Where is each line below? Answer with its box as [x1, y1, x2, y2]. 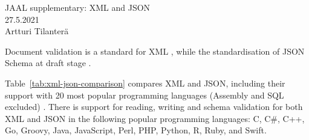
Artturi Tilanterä [5, 25, 69, 37]
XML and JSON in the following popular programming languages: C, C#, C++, [5, 112, 305, 124]
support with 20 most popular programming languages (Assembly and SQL [5, 88, 284, 101]
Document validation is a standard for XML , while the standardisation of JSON [5, 44, 305, 57]
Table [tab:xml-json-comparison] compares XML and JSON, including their [5, 76, 285, 89]
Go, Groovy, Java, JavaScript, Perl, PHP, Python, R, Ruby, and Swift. [5, 124, 267, 136]
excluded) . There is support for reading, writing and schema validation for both [5, 100, 303, 113]
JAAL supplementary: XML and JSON [5, 1, 151, 13]
